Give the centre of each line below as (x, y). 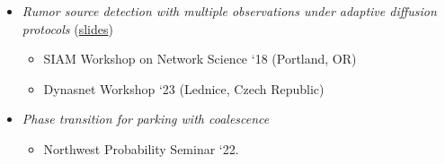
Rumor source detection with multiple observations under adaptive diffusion (229, 11)
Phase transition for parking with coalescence (146, 119)
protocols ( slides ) (67, 28)
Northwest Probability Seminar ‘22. (141, 148)
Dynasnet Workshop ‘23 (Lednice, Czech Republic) (184, 88)
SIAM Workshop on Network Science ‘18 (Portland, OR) (200, 59)
